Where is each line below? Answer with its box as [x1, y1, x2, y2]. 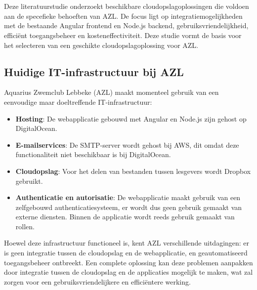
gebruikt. [15, 175, 43, 186]
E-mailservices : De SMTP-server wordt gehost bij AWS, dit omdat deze [15, 139, 239, 150]
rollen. [15, 221, 35, 231]
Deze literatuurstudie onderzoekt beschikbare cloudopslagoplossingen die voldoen [4, 1, 249, 11]
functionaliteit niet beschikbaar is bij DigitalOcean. [15, 149, 171, 160]
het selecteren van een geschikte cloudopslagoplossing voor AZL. [4, 40, 199, 50]
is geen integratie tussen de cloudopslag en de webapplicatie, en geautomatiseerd [4, 248, 248, 258]
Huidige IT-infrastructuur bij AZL [4, 64, 184, 79]
